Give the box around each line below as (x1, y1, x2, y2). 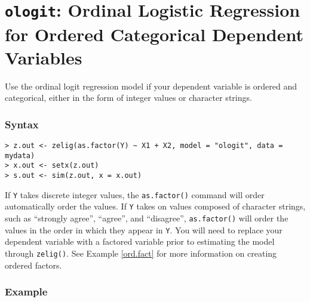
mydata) (5, 151, 35, 160)
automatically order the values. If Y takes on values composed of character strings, (5, 200, 306, 212)
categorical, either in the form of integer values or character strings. (5, 91, 252, 104)
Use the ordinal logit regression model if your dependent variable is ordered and (5, 79, 297, 92)
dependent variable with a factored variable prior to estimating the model (5, 235, 275, 248)
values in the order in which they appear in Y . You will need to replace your (5, 223, 283, 236)
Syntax (5, 116, 39, 131)
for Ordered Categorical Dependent (5, 21, 303, 46)
